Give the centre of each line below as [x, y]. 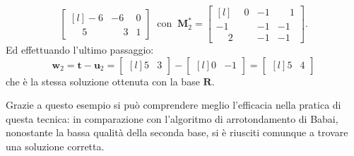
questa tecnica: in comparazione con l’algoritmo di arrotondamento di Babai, [172, 118]
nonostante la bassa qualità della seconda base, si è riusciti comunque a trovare [177, 132]
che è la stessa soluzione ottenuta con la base [103, 81]
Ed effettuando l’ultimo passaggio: [80, 50]
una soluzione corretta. [55, 146]
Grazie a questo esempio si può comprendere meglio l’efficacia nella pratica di [173, 105]
